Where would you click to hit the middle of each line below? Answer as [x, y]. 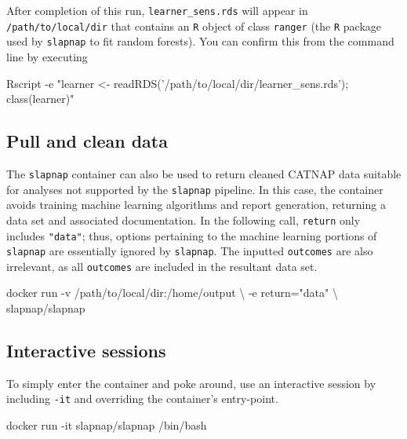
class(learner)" [40, 99]
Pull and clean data [87, 141]
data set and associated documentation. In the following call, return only [184, 219]
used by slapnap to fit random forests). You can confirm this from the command [200, 41]
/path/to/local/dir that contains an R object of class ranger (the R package [194, 26]
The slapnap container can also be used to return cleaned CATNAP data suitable [204, 173]
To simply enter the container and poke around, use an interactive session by [191, 383]
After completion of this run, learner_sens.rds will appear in [157, 10]
